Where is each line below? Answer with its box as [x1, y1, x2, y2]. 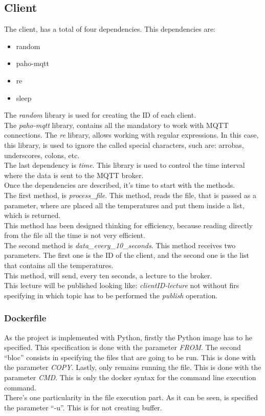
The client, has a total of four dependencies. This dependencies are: [4, 24, 215, 34]
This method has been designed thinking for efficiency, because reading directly [4, 220, 253, 230]
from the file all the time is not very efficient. [4, 230, 145, 240]
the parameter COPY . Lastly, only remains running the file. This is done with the [4, 362, 261, 373]
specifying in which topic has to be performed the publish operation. [4, 290, 218, 300]
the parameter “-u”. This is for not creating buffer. [4, 402, 162, 412]
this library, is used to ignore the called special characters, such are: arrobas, [4, 139, 244, 150]
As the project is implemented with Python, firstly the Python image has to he [4, 332, 252, 342]
